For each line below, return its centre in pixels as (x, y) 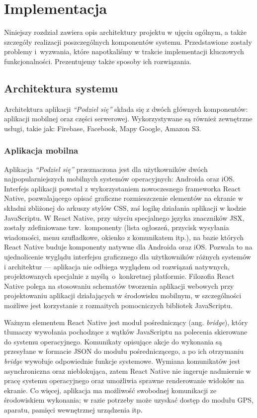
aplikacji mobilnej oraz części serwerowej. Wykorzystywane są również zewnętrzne (128, 119)
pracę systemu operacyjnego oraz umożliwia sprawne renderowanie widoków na (124, 380)
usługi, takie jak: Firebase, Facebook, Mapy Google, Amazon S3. (103, 128)
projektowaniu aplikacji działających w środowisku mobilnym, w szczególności (123, 295)
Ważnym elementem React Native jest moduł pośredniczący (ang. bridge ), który (126, 322)
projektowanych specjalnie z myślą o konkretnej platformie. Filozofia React (119, 276)
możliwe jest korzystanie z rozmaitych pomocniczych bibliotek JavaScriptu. (118, 305)
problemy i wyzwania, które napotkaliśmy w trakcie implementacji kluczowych (124, 51)
